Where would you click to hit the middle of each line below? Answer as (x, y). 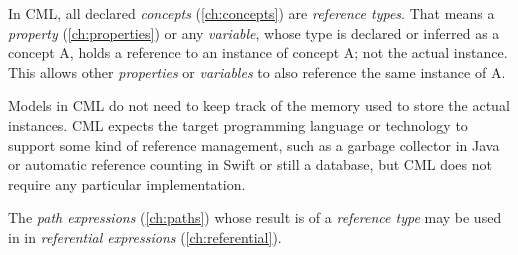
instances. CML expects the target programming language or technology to (238, 124)
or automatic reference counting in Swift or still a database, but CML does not (250, 164)
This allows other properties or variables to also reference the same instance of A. (257, 71)
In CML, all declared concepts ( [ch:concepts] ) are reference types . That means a (251, 13)
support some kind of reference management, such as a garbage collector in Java (254, 144)
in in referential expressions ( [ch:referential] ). (145, 236)
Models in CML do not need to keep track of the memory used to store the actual (259, 105)
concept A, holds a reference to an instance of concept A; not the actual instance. (258, 52)
